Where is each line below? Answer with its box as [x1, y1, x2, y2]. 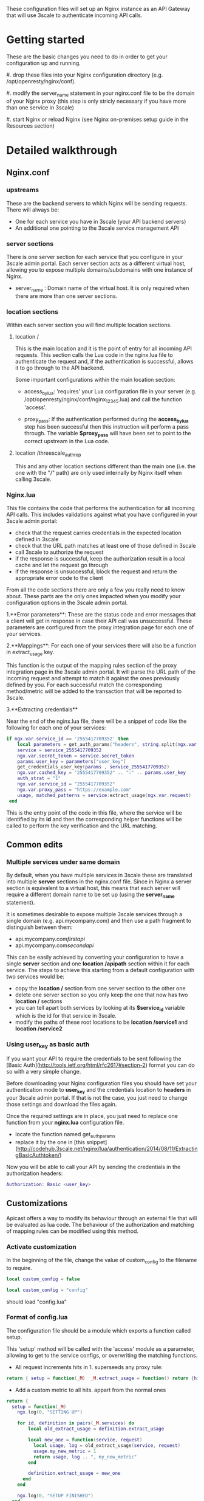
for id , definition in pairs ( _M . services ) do [17, 1420, 135, 1426]
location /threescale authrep [15, 449, 81, 458]
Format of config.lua [6, 1313, 68, 1322]
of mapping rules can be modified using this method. [6, 1227, 138, 1235]
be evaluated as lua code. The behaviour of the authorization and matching [6, 1221, 194, 1228]
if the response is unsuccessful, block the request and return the [15, 568, 177, 575]
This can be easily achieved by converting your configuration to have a [6, 954, 184, 961]
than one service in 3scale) [6, 103, 75, 111]
